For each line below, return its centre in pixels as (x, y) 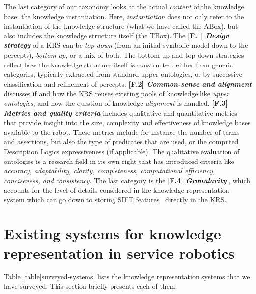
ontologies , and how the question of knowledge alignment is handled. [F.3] (116, 103)
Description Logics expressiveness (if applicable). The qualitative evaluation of (122, 151)
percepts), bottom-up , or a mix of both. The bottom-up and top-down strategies (124, 54)
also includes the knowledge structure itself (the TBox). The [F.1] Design (117, 35)
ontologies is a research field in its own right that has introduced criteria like (119, 161)
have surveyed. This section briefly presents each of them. (91, 286)
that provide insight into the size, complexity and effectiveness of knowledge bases (127, 122)
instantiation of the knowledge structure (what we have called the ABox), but (121, 26)
